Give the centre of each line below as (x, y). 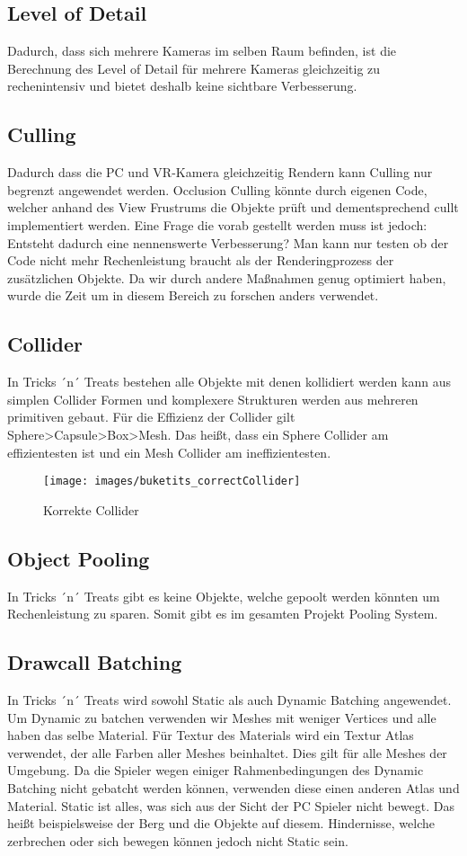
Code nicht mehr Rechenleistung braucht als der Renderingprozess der (201, 260)
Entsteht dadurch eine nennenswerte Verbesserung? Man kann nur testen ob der (228, 242)
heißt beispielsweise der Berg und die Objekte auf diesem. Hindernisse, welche (221, 823)
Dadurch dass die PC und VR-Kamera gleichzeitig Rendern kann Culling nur (220, 172)
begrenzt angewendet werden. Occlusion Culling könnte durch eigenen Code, (217, 189)
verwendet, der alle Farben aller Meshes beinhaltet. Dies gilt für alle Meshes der (227, 752)
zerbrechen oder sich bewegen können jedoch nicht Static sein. (178, 840)
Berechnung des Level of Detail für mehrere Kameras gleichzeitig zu (194, 68)
